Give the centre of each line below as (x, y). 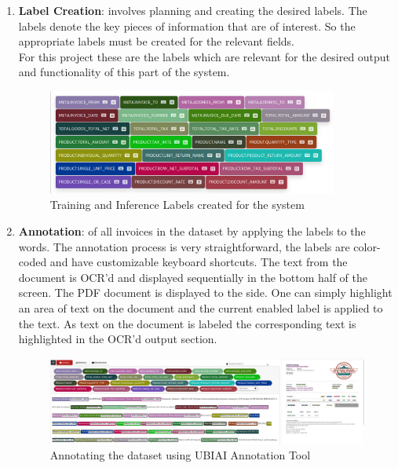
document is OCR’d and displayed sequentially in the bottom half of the (193, 277)
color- (367, 246)
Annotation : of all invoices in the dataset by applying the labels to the (192, 230)
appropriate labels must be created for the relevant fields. (156, 41)
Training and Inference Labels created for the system (177, 205)
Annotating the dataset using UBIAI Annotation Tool (180, 455)
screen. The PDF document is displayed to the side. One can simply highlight (205, 292)
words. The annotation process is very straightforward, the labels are (184, 246)
